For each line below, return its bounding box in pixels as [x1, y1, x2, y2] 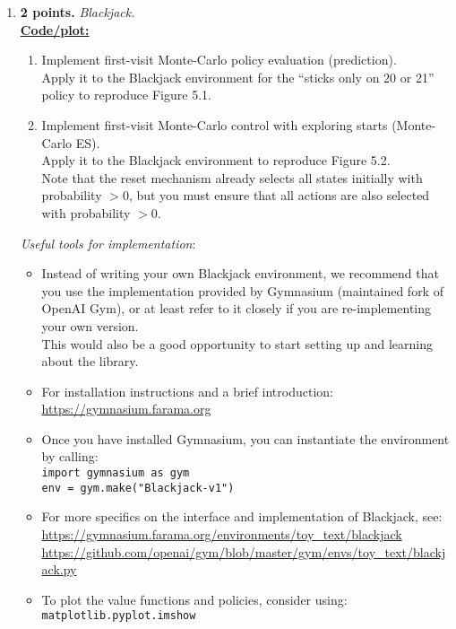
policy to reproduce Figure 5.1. [41, 85, 211, 104]
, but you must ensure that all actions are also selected [128, 186, 430, 205]
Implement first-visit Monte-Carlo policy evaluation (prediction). [41, 50, 397, 69]
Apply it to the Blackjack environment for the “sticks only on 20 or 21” [41, 67, 434, 86]
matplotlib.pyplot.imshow [41, 609, 196, 623]
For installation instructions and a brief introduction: [41, 381, 333, 400]
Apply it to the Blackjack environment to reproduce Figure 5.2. [41, 151, 391, 170]
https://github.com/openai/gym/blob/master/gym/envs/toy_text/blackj [41, 542, 446, 561]
